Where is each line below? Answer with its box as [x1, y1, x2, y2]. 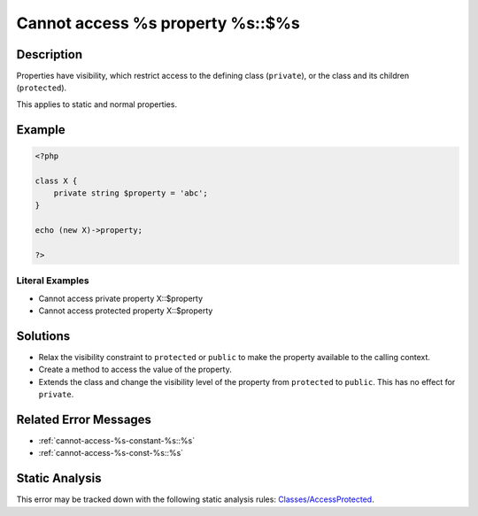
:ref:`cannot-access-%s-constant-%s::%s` [38, 435, 195, 446]
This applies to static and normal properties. [16, 98, 177, 110]
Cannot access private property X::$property [38, 293, 204, 304]
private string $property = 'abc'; [53, 189, 208, 198]
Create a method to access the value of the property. [38, 364, 232, 375]
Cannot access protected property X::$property [38, 305, 213, 316]
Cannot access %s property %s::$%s [16, 13, 300, 33]
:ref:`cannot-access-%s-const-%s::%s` [38, 448, 184, 458]
